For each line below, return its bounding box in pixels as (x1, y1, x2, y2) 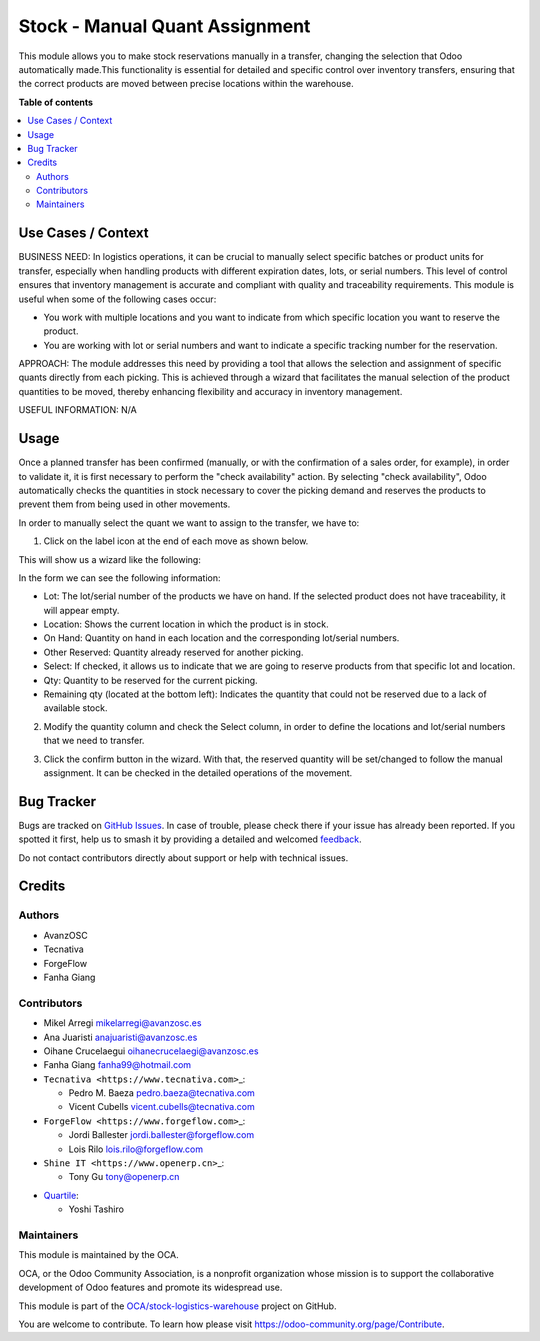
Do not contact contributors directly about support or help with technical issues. (18, 851, 349, 864)
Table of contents (18, 96, 94, 108)
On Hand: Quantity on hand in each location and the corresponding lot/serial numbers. (43, 632, 400, 644)
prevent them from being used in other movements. (18, 498, 231, 510)
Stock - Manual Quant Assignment (18, 15, 311, 37)
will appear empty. (43, 604, 120, 616)
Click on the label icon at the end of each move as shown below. (43, 535, 309, 547)
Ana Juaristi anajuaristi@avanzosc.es (43, 1031, 198, 1043)
